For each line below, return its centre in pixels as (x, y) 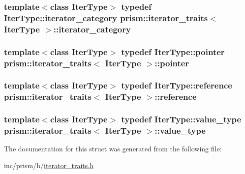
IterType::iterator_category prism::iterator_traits (106, 17)
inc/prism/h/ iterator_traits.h (49, 165)
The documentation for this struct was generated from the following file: (113, 149)
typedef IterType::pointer (173, 51)
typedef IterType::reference (177, 85)
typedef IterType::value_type (181, 119)
